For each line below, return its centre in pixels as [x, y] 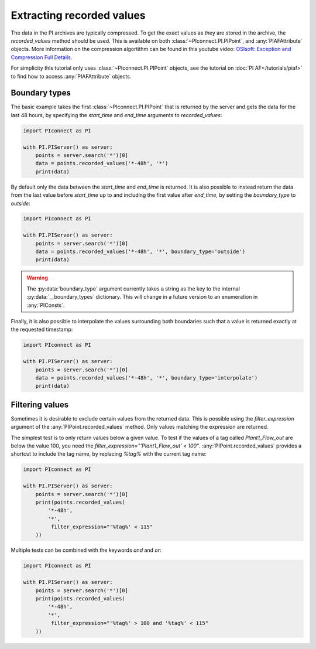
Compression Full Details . [42, 57]
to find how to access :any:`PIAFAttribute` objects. [71, 76]
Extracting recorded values [78, 15]
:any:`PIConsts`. [46, 305]
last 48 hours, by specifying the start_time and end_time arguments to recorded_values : [116, 115]
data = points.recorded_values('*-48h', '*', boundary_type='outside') [140, 252]
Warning [37, 278]
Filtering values [40, 404]
